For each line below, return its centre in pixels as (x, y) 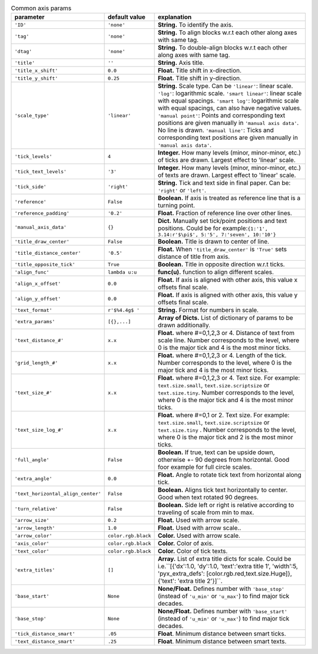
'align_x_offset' (38, 283)
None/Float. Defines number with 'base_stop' (221, 589)
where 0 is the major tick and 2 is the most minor (225, 438)
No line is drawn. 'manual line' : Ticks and (216, 130)
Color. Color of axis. (185, 544)
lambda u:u (122, 272)
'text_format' (33, 310)
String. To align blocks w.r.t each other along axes (227, 32)
